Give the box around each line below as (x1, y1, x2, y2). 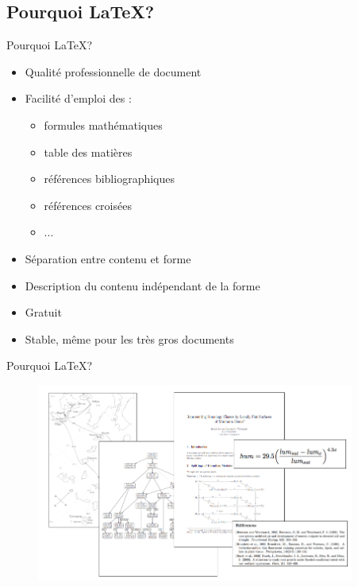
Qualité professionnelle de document (25, 63, 202, 80)
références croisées (44, 196, 132, 213)
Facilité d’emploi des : (25, 90, 132, 107)
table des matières (44, 143, 133, 160)
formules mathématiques (44, 116, 163, 133)
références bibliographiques (44, 170, 175, 187)
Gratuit (25, 304, 62, 321)
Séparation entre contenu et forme (25, 250, 191, 266)
